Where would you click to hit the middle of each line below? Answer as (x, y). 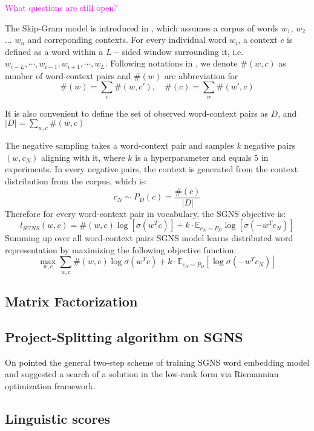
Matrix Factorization (71, 301)
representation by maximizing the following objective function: (121, 249)
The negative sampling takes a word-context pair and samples (119, 145)
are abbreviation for (201, 75)
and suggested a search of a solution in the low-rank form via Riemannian (142, 374)
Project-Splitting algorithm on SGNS (124, 336)
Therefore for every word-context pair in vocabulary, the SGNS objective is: (146, 213)
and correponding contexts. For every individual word (127, 40)
